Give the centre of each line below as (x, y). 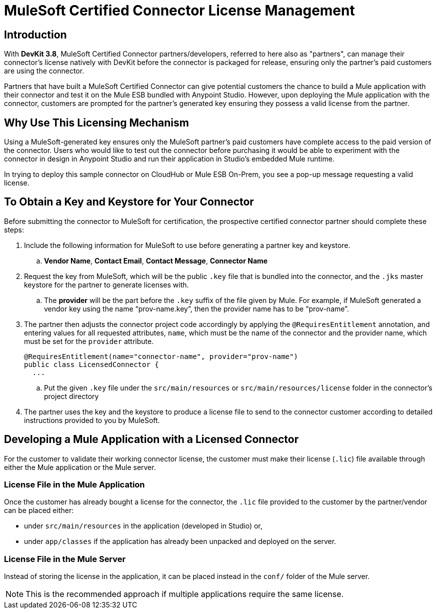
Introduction (35, 34)
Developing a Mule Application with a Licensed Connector (151, 439)
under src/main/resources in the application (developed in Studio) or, (143, 526)
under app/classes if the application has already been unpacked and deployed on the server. (180, 541)
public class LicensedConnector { (91, 364)
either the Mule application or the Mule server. (80, 467)
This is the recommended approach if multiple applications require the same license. (185, 594)
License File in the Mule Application (74, 485)
